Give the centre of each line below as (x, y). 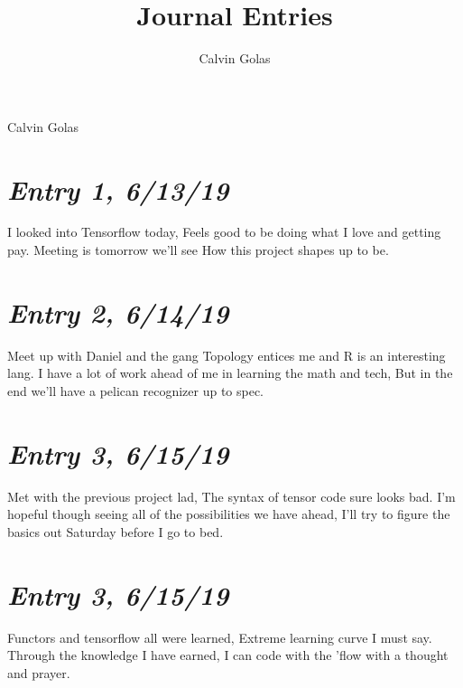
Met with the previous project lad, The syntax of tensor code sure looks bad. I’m (231, 496)
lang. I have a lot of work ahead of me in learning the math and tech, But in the (230, 373)
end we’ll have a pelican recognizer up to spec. (136, 390)
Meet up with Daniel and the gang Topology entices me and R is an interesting (227, 355)
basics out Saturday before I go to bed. (116, 531)
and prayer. (39, 672)
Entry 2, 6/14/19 (118, 312)
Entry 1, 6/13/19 (118, 189)
